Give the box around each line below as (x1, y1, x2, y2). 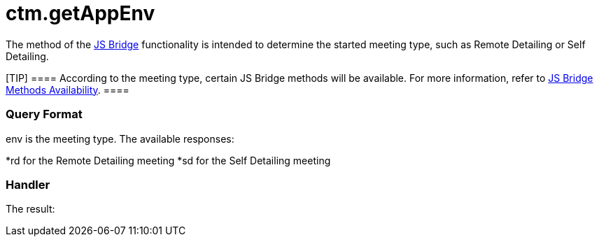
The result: (6, 203, 55, 215)
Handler (6, 177, 50, 192)
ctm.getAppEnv (6, 1, 155, 25)
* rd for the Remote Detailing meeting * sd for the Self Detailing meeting (6, 154, 331, 166)
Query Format (6, 107, 83, 122)
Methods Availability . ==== (6, 83, 129, 96)
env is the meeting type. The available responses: (6, 132, 234, 145)
